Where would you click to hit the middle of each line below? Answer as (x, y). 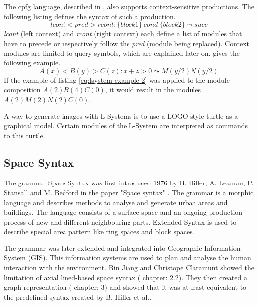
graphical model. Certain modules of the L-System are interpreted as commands (126, 125)
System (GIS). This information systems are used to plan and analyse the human (128, 258)
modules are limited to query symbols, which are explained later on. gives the (122, 53)
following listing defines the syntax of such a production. (90, 16)
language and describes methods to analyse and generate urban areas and (116, 202)
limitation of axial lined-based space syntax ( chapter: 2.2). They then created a (126, 277)
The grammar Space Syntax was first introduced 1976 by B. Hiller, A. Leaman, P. (129, 183)
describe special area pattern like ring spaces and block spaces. (99, 231)
